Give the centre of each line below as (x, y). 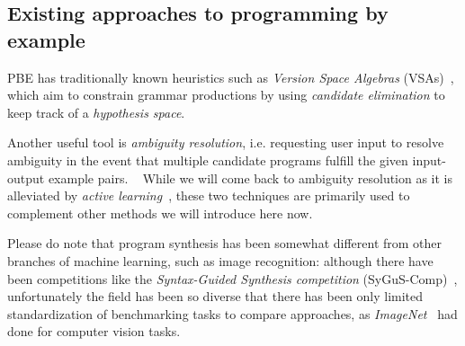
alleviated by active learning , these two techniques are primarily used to (209, 195)
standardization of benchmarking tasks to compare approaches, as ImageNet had (232, 313)
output (26, 177)
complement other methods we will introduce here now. (160, 213)
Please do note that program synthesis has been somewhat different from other (225, 243)
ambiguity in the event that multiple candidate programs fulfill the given (208, 160)
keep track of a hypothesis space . (96, 112)
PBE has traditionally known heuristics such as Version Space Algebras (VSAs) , (231, 77)
